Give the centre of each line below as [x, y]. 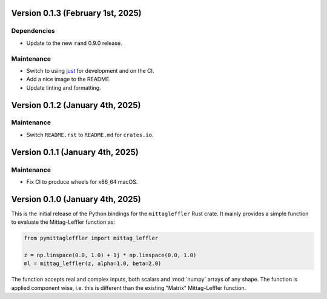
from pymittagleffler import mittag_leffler [91, 238]
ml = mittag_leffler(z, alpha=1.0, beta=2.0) [93, 264]
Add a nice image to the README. [69, 79]
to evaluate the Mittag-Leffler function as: [63, 222]
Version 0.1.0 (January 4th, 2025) [76, 199]
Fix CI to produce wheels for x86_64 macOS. [82, 182]
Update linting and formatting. [64, 87]
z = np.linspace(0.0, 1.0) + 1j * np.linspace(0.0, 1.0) [110, 255]
